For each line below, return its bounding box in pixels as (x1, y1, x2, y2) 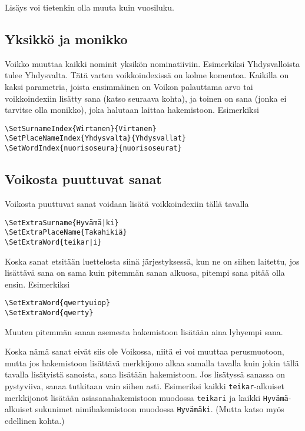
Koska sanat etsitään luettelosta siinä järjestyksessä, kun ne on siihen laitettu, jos (5, 255, 300, 267)
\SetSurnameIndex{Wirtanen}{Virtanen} (5, 124, 157, 133)
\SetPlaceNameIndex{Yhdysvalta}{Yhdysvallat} (5, 134, 186, 143)
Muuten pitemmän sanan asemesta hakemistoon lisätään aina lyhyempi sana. (5, 325, 283, 338)
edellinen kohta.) (5, 414, 65, 426)
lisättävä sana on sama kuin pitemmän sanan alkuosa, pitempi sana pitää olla (5, 266, 285, 279)
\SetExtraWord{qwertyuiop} (5, 299, 110, 308)
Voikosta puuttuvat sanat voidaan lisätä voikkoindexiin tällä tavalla (5, 197, 249, 209)
